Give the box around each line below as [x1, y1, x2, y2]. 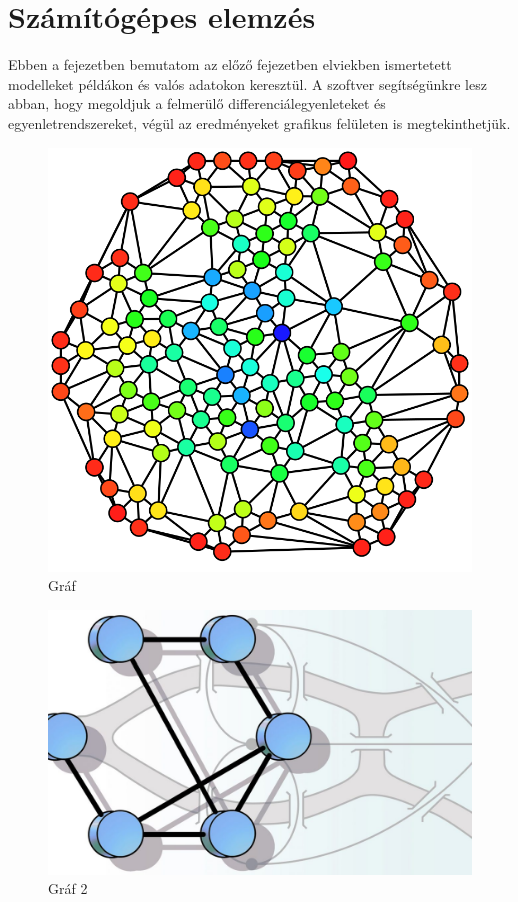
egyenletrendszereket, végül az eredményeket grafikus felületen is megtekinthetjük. [8, 112, 511, 133]
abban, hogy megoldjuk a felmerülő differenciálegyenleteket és [8, 93, 386, 114]
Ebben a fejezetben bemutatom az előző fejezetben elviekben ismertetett [8, 54, 452, 75]
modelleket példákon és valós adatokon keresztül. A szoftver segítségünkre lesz [8, 73, 487, 94]
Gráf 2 [48, 878, 88, 899]
